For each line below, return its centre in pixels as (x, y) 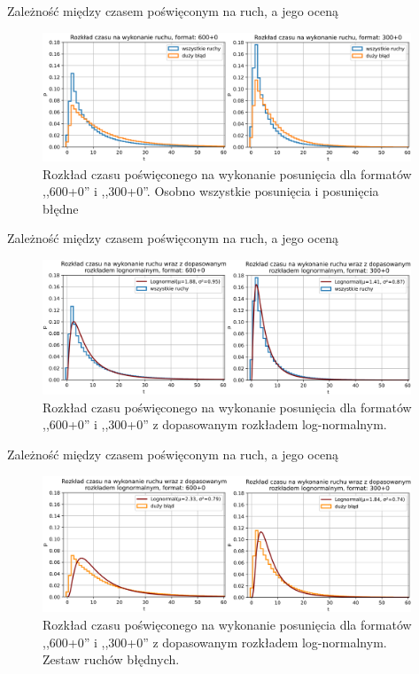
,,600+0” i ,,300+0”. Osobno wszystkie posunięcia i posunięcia (211, 191)
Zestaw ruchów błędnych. (111, 659)
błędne (61, 208)
